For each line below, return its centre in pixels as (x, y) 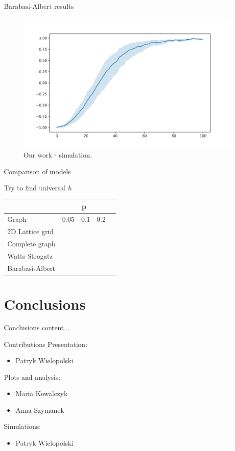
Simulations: (23, 426)
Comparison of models (37, 171)
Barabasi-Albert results (39, 6)
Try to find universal (35, 188)
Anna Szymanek (40, 410)
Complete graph (32, 243)
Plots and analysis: (32, 377)
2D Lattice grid (31, 231)
